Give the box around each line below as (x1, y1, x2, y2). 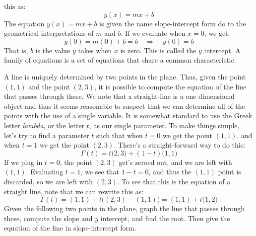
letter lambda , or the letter (4, 120, 85, 130)
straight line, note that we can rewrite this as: (4, 186, 144, 196)
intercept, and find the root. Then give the (100, 213, 230, 223)
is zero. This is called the (120, 45, 196, 55)
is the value (35, 45, 70, 55)
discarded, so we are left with (4, 176, 93, 186)
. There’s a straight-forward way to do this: (114, 140, 246, 150)
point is (218, 166, 241, 177)
